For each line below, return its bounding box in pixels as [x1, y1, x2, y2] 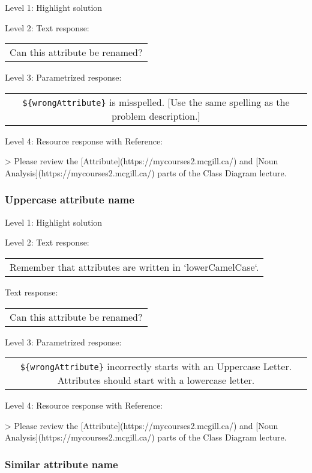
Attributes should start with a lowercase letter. [57, 373, 255, 388]
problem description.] [112, 108, 200, 123]
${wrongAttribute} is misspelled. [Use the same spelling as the [22, 94, 290, 109]
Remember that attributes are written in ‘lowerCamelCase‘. [10, 259, 259, 274]
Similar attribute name [5, 456, 118, 471]
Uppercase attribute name [5, 192, 134, 207]
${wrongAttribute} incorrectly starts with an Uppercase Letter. [20, 359, 292, 374]
